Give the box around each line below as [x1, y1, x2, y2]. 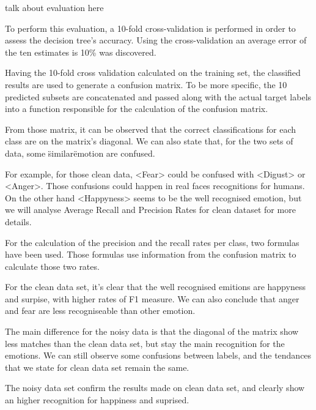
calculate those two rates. [5, 259, 100, 272]
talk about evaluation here [5, 1, 104, 13]
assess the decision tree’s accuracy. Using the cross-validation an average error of [5, 34, 307, 47]
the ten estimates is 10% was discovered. [5, 45, 156, 58]
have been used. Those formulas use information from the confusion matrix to [5, 248, 296, 261]
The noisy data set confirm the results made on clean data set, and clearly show [5, 381, 305, 394]
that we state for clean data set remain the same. [5, 360, 189, 373]
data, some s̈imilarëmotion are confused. [5, 146, 155, 159]
